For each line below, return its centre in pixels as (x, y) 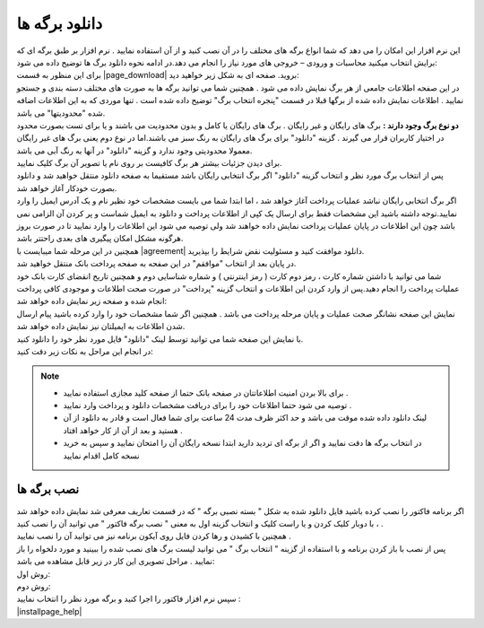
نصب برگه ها (48, 489)
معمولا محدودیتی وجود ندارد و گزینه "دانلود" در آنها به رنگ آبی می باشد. (134, 150)
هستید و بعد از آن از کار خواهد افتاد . (123, 430)
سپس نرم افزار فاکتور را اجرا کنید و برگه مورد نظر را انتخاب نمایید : (129, 599)
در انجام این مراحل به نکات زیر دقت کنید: (85, 351)
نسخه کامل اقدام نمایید (101, 455)
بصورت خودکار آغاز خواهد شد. (67, 188)
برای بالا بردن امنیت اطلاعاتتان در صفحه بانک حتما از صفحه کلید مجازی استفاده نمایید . (206, 392)
